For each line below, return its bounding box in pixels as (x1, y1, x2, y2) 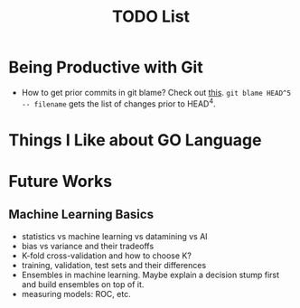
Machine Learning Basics (8, 207, 155, 222)
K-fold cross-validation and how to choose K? (21, 250, 192, 261)
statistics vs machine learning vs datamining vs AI (21, 230, 209, 241)
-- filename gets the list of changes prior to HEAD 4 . (21, 97, 216, 109)
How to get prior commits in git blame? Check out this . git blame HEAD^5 (21, 87, 291, 98)
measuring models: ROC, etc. (21, 288, 132, 299)
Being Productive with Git (8, 57, 204, 78)
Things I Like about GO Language (8, 129, 262, 150)
